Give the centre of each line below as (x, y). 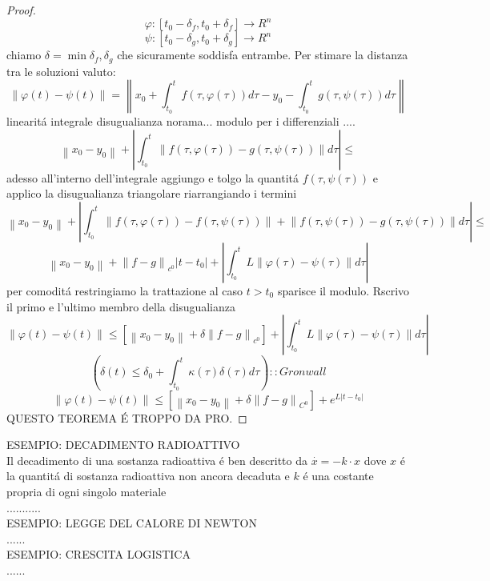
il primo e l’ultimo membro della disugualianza (121, 306)
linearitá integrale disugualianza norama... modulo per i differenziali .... (181, 121)
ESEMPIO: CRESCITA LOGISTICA (98, 554)
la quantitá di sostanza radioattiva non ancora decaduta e (148, 476)
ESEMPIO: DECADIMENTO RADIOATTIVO (123, 445)
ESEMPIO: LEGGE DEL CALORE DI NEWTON (132, 523)
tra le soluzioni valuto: (61, 71)
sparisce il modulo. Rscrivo (343, 290)
